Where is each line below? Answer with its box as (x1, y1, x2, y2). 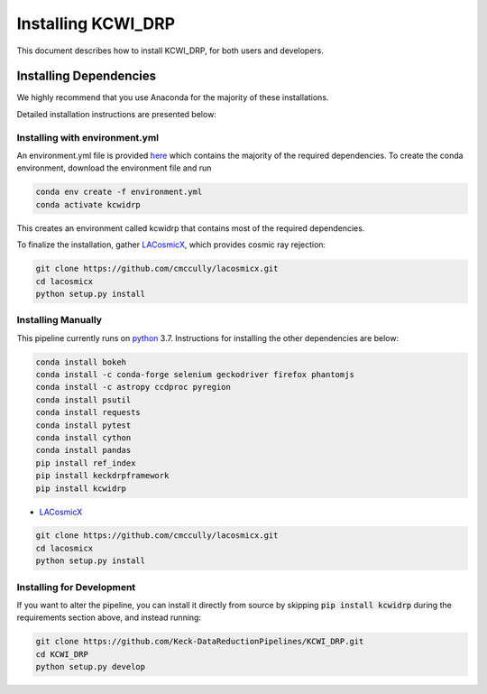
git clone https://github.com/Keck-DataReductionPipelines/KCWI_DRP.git (35, 636, 364, 647)
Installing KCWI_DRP (16, 14, 176, 33)
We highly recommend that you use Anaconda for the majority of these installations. (16, 92, 329, 103)
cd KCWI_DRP (35, 649, 89, 659)
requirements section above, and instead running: (16, 612, 202, 623)
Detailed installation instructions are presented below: (16, 108, 216, 119)
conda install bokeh (35, 356, 126, 367)
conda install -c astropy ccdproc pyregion (35, 382, 232, 393)
